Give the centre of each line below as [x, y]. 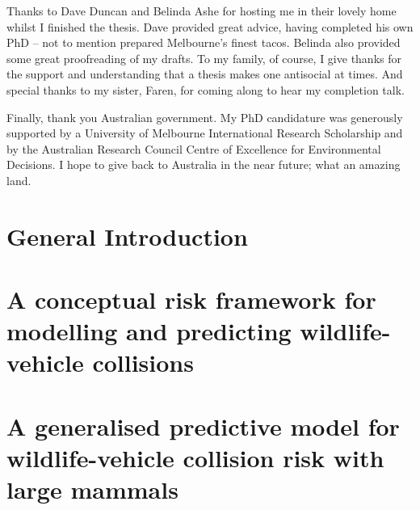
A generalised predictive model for [203, 426]
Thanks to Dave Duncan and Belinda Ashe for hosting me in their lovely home [202, 11]
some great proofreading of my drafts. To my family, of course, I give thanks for [204, 58]
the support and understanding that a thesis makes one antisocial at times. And [205, 74]
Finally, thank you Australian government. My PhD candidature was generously [205, 117]
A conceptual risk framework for [191, 299]
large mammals [92, 489]
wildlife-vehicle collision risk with [195, 458]
